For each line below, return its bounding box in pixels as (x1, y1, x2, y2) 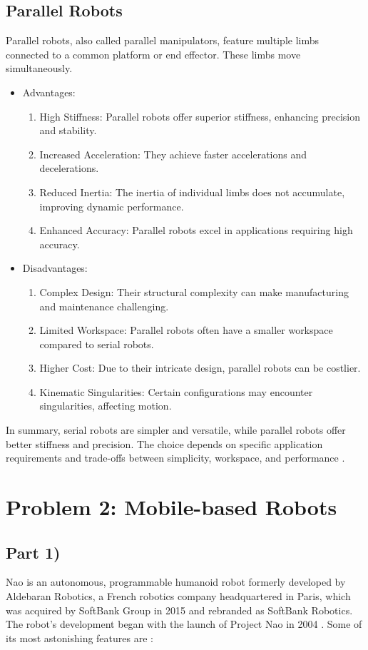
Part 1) (6, 541, 61, 563)
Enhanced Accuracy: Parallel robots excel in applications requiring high (39, 223, 353, 238)
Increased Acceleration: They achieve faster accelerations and (39, 146, 307, 161)
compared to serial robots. (39, 336, 154, 351)
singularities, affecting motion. (39, 398, 172, 413)
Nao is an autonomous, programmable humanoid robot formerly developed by (6, 574, 346, 589)
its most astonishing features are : (6, 630, 153, 645)
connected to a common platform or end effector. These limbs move (6, 46, 301, 61)
